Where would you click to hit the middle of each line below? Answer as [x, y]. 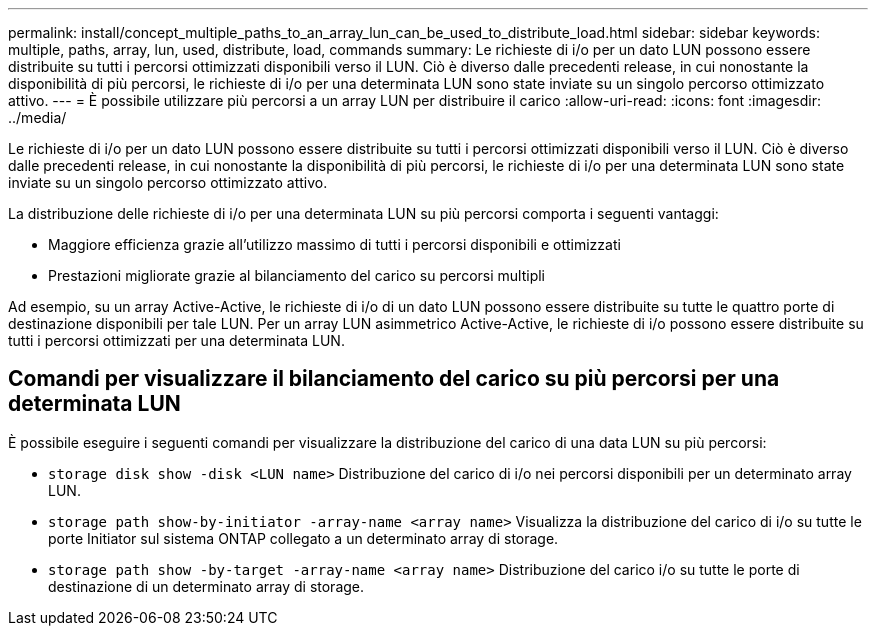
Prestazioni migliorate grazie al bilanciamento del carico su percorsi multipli [296, 275]
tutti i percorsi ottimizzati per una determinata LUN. [176, 340]
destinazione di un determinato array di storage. [206, 586]
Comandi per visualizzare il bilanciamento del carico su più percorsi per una [394, 379]
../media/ [37, 117]
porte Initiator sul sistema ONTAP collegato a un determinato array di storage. [303, 538]
